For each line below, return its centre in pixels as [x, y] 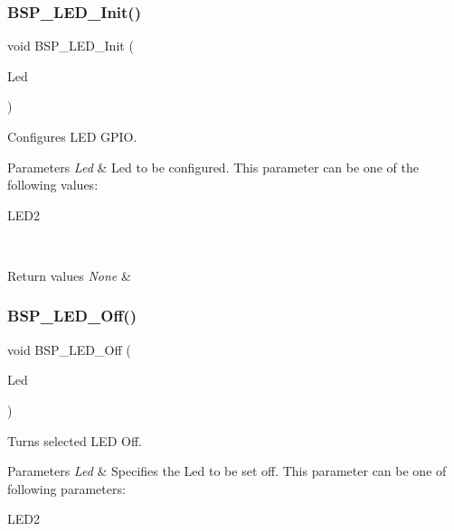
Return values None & [69, 275]
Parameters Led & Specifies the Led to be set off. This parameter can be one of [227, 471]
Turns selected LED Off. [75, 440]
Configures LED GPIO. [72, 136]
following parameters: [66, 488]
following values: [53, 185]
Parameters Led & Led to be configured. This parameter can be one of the [213, 167]
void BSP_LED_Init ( [71, 46]
